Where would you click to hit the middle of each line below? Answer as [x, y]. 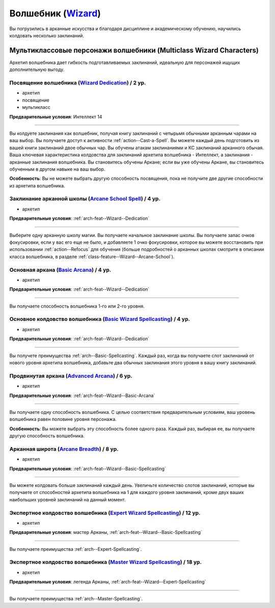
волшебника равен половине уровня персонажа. [63, 419]
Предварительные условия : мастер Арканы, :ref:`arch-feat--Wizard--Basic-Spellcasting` [106, 532]
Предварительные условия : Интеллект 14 [56, 116]
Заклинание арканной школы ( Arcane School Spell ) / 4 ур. [85, 199]
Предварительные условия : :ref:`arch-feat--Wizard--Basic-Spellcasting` [88, 469]
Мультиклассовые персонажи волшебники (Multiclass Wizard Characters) [134, 50]
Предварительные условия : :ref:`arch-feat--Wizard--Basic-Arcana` [82, 395]
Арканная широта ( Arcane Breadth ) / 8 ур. [64, 449]
